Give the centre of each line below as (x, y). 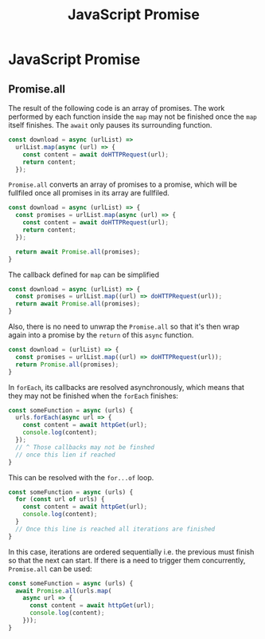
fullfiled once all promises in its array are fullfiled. (89, 193)
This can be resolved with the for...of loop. (81, 477)
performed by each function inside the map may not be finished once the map (132, 116)
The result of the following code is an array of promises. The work (117, 108)
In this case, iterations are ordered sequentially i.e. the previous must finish (131, 551)
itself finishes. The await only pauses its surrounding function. (110, 125)
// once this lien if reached (65, 455)
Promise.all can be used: (50, 569)
